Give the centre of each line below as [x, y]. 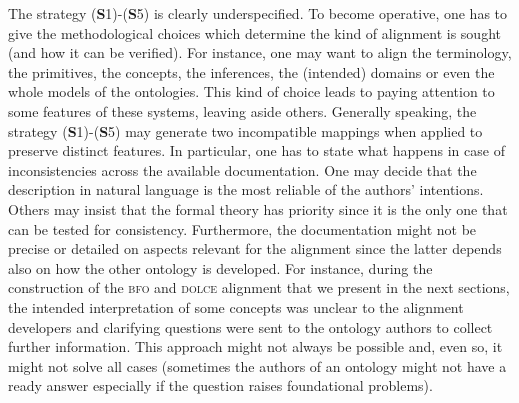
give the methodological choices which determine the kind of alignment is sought [254, 32]
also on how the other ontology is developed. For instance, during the [220, 267]
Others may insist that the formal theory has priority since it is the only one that [258, 208]
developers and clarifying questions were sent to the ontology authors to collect [250, 326]
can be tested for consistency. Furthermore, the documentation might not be [242, 228]
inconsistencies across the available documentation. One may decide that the [242, 169]
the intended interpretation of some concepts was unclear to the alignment [236, 306]
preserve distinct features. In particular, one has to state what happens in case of [256, 150]
